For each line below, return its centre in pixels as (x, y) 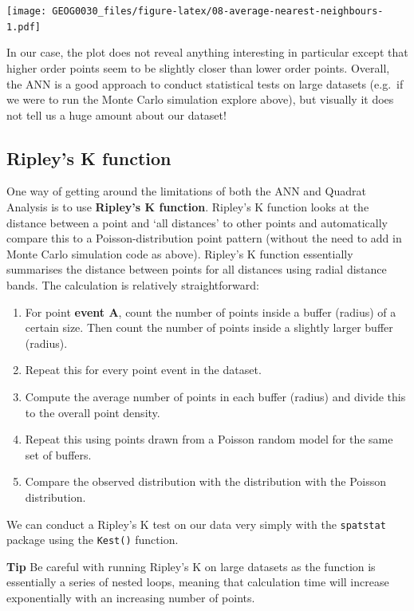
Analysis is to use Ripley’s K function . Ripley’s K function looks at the (188, 207)
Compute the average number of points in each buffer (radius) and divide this (215, 397)
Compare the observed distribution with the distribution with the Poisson (206, 481)
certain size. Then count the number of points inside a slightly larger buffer (209, 327)
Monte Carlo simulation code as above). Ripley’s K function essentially (180, 253)
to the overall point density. (93, 412)
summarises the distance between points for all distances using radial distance (197, 269)
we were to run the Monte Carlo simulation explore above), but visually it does (200, 99)
